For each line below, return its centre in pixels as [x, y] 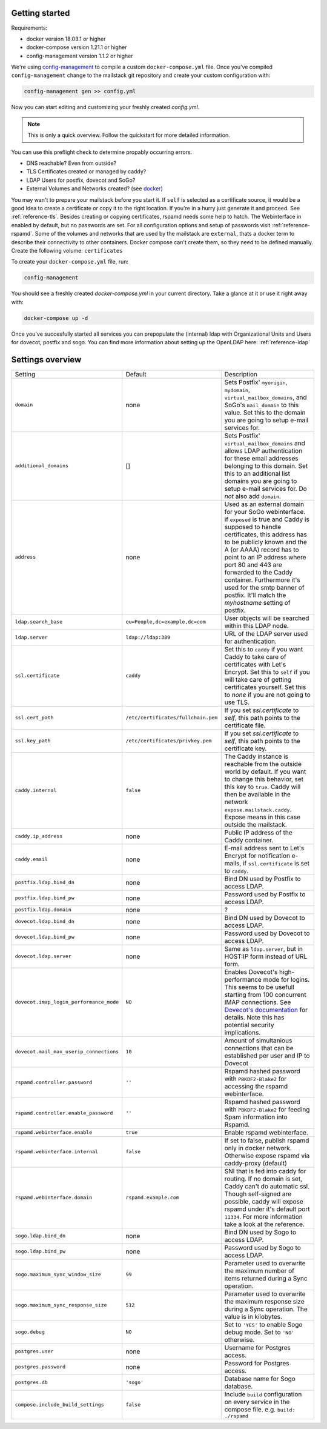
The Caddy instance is [256, 756]
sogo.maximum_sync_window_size [58, 1275]
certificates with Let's [255, 664]
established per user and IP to [267, 1056]
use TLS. [237, 702]
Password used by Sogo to [263, 1247]
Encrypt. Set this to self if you [267, 671]
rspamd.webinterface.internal [56, 1152]
